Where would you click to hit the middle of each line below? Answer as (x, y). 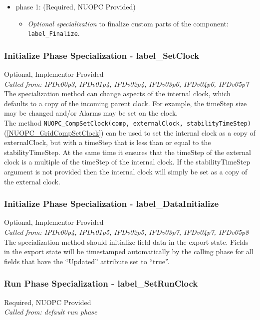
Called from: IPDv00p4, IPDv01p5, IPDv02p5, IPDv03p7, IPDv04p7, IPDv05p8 (127, 232)
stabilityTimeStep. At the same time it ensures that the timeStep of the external (128, 152)
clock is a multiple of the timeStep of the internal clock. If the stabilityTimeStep (127, 162)
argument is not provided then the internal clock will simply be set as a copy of (126, 172)
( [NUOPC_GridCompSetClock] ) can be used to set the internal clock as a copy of (130, 132)
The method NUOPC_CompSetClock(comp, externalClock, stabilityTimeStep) (128, 123)
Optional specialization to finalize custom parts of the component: (128, 23)
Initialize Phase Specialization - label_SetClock (102, 55)
